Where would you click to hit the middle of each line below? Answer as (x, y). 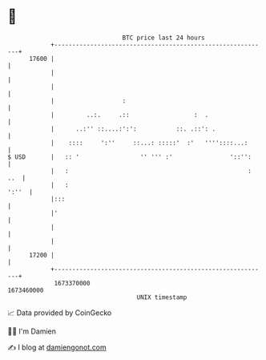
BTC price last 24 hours (163, 38)
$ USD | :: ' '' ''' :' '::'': (129, 157)
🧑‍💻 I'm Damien (32, 331)
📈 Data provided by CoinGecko (60, 313)
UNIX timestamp (162, 297)
